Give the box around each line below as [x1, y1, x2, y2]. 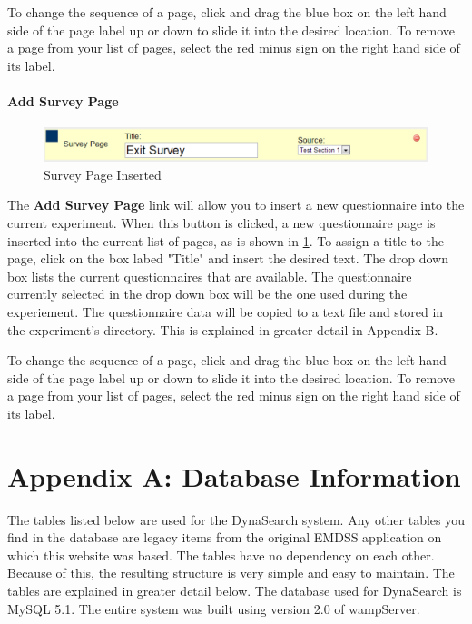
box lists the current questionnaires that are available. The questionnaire [7, 266, 412, 285]
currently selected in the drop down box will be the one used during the [7, 284, 408, 303]
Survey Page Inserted [44, 164, 162, 183]
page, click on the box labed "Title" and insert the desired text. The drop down [7, 249, 448, 268]
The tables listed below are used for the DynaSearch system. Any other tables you [7, 510, 465, 529]
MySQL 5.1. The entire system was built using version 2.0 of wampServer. [7, 599, 420, 618]
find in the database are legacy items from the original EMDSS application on [7, 528, 442, 547]
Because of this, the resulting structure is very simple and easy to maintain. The [7, 563, 455, 582]
